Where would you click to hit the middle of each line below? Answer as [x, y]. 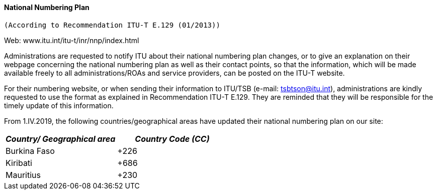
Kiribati [19, 163]
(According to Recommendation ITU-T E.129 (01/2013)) [112, 25]
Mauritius [23, 175]
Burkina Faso [30, 151]
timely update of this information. [59, 105]
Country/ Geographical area [61, 139]
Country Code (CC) [172, 139]
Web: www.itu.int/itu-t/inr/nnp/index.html [72, 40]
